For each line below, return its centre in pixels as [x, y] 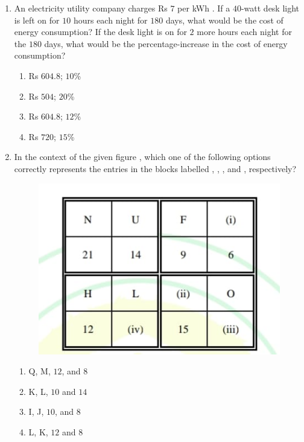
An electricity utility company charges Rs [91, 8]
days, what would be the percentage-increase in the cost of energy [166, 43]
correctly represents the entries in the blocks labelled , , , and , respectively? [155, 168]
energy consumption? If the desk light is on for [100, 32]
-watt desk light [270, 8]
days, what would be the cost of [224, 20]
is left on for [37, 20]
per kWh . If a [204, 8]
